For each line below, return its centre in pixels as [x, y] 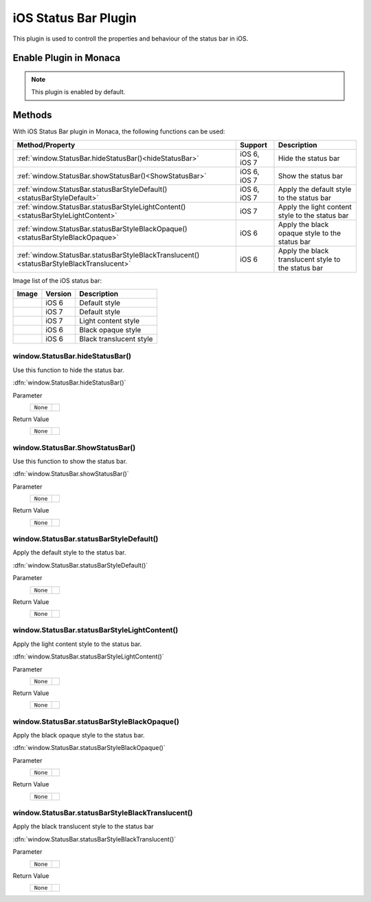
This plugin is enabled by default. [78, 92]
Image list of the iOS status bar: [57, 280]
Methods [32, 115]
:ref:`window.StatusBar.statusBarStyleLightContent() [101, 206]
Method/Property [46, 144]
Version [59, 294]
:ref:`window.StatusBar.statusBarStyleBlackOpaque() [102, 228]
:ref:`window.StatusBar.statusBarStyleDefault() [92, 189]
